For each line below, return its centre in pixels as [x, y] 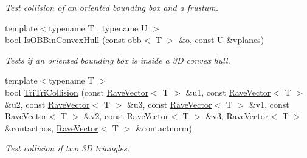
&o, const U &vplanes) [221, 40]
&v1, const [269, 104]
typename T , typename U [98, 28]
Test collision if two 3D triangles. [67, 148]
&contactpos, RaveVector [52, 127]
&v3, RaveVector [237, 116]
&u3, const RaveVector [169, 104]
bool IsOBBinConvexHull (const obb [73, 40]
